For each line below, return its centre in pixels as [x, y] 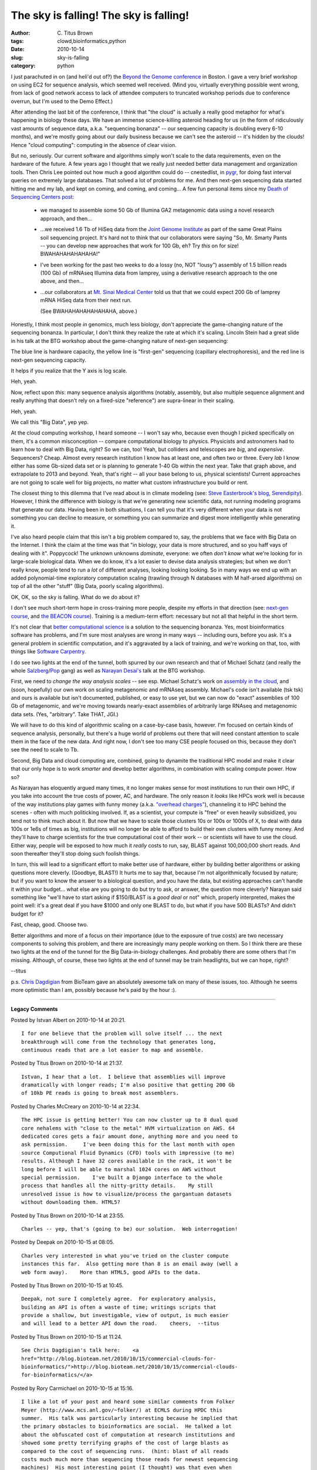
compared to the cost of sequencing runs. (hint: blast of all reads [125, 1451]
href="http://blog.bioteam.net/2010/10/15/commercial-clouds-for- [119, 1359]
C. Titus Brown [75, 33]
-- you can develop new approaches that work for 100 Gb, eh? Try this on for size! [139, 245]
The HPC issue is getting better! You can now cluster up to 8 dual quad [130, 1120]
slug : [17, 57]
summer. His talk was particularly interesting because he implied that [130, 1418]
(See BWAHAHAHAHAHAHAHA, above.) [89, 311]
